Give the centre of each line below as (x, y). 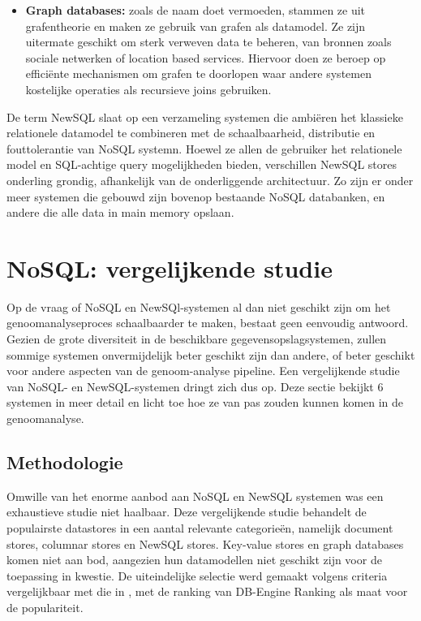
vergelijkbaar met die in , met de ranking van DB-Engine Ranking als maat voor (207, 591)
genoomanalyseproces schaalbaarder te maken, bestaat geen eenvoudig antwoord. (208, 323)
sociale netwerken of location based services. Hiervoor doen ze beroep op (206, 57)
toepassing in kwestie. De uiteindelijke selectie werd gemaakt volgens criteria (197, 575)
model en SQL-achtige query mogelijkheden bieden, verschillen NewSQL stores (202, 164)
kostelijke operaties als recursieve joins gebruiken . (148, 89)
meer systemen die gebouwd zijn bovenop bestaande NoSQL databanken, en (196, 196)
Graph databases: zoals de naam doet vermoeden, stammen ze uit (195, 10)
